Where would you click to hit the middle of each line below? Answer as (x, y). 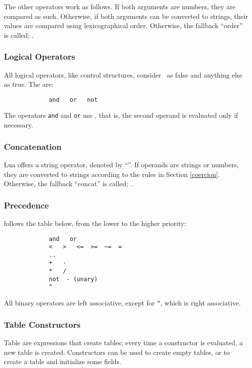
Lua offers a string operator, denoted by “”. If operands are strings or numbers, (121, 164)
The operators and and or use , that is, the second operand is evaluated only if (121, 115)
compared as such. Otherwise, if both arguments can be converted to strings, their (126, 16)
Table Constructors (42, 324)
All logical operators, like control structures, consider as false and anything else (123, 74)
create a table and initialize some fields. (63, 361)
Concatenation (33, 146)
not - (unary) (73, 279)
